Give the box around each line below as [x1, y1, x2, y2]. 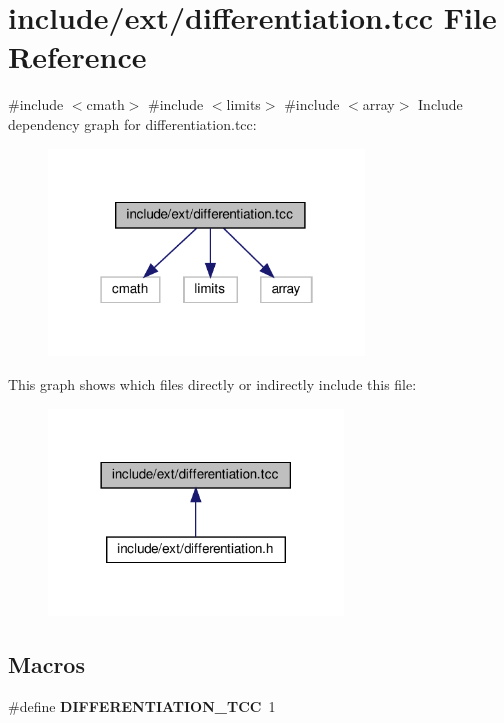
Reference [8, 36, 147, 77]
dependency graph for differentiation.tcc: [8, 113, 257, 134]
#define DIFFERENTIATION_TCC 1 [8, 696, 276, 717]
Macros [8, 649, 85, 680]
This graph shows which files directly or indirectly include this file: [8, 374, 417, 395]
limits [226, 94, 261, 115]
